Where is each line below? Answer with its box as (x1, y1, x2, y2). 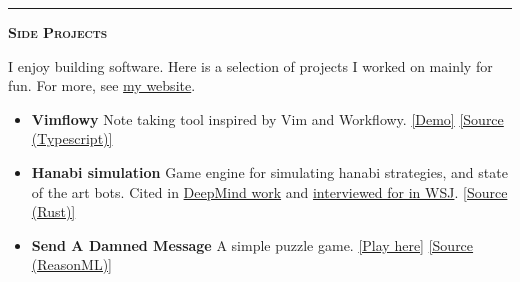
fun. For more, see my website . (8, 75, 196, 96)
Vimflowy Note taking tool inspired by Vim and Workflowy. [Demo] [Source (31, 108, 504, 129)
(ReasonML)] (31, 254, 112, 275)
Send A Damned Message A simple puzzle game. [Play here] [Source (31, 234, 474, 255)
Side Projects (8, 22, 108, 42)
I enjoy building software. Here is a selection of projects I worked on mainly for (8, 55, 493, 76)
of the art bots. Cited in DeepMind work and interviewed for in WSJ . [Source (31, 181, 508, 202)
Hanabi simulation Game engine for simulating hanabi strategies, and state (31, 161, 508, 182)
